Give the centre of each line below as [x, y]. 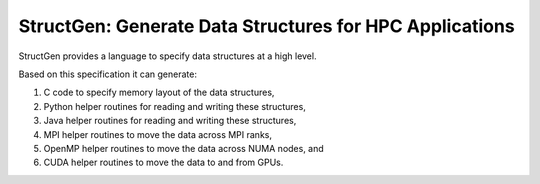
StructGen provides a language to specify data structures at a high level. [167, 56]
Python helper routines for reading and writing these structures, [175, 106]
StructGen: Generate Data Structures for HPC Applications [266, 26]
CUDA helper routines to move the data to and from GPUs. [163, 162]
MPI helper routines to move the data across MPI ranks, [157, 134]
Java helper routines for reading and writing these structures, [170, 121]
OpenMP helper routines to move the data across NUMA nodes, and [183, 148]
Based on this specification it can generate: [107, 74]
